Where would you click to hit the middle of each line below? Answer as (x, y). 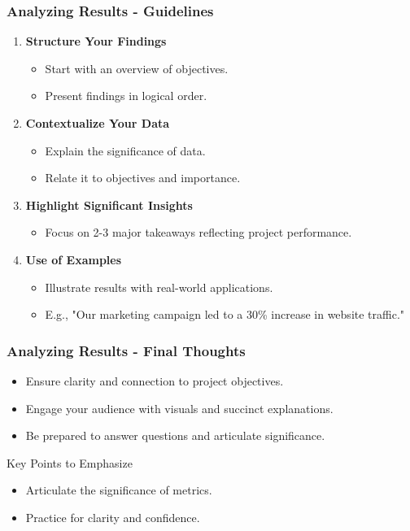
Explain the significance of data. (125, 150)
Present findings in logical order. (126, 96)
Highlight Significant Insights (109, 205)
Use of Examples (74, 259)
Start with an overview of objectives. (137, 68)
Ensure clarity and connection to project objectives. (155, 380)
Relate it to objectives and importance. (143, 178)
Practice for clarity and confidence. (113, 517)
